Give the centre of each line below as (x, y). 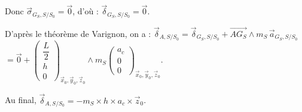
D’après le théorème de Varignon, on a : (78, 33)
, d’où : (86, 11)
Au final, (21, 100)
